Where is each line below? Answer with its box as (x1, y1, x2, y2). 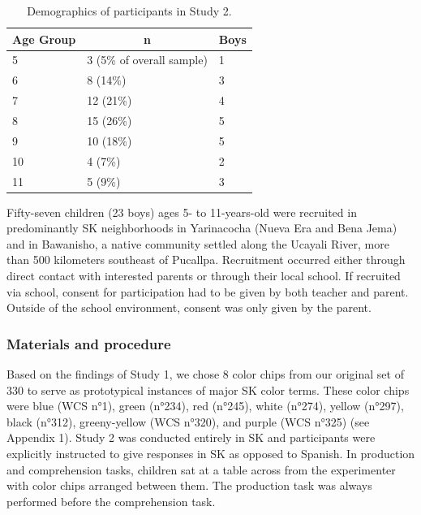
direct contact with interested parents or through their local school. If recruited (6, 266, 401, 283)
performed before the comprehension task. (6, 492, 216, 509)
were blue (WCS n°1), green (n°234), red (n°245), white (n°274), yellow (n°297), (6, 397, 404, 414)
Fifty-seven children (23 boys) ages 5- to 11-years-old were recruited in (6, 203, 357, 220)
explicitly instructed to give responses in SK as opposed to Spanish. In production (6, 444, 415, 461)
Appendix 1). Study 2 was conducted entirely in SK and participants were (6, 429, 376, 446)
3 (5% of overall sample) (87, 51, 208, 68)
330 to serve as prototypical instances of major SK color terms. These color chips (6, 381, 410, 398)
